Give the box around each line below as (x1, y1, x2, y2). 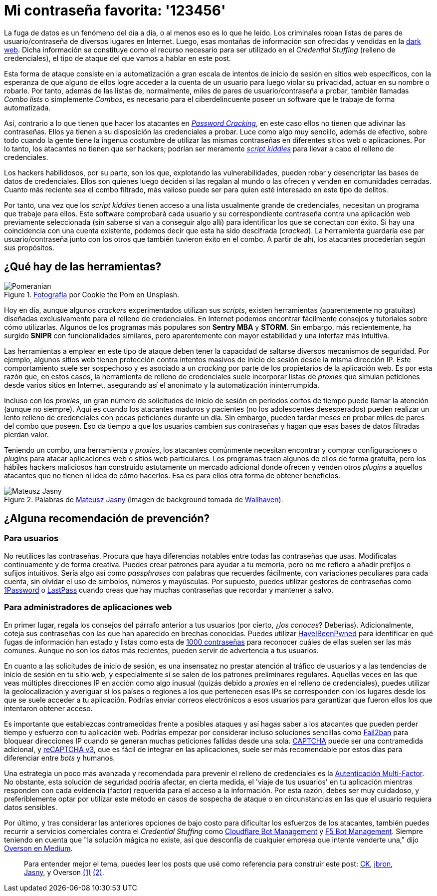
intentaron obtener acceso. (4, 704, 93, 713)
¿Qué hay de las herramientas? (4, 260, 162, 273)
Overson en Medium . (4, 844, 73, 853)
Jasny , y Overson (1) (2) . (24, 868, 104, 877)
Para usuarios (4, 533, 59, 544)
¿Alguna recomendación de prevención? (4, 512, 210, 525)
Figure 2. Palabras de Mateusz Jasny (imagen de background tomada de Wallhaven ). (4, 495, 283, 504)
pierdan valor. (4, 430, 49, 439)
